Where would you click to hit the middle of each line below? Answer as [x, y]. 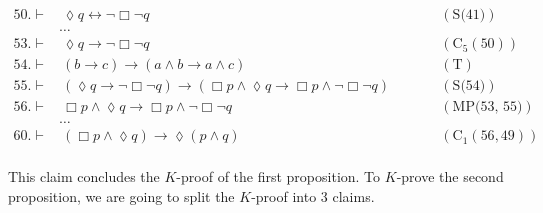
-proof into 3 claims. [313, 195]
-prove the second [450, 176]
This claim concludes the [84, 176]
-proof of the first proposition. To [278, 176]
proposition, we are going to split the [121, 195]
